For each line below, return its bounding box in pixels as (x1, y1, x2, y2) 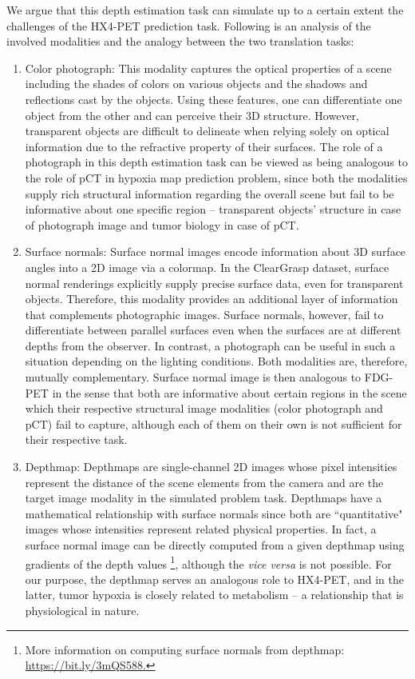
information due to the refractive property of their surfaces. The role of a (25, 138, 383, 154)
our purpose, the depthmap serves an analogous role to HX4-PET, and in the (25, 570, 404, 587)
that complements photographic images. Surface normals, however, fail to (25, 306, 384, 322)
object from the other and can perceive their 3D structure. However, (25, 106, 359, 123)
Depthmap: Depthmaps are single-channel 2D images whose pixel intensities (25, 458, 397, 475)
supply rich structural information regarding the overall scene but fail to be (25, 185, 394, 202)
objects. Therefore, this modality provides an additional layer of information (25, 290, 398, 307)
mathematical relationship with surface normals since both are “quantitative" (25, 505, 403, 521)
